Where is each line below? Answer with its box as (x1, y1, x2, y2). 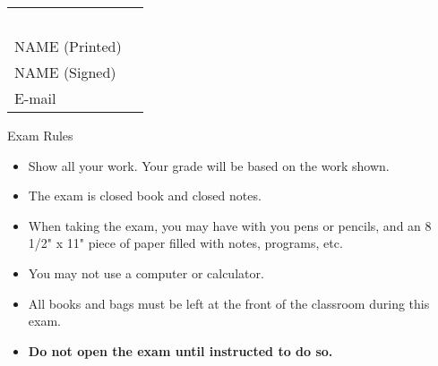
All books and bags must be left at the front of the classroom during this (28, 294, 430, 312)
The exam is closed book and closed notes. (28, 186, 262, 205)
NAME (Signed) (14, 62, 116, 82)
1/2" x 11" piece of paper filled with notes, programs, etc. (28, 234, 343, 252)
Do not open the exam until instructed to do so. (28, 341, 333, 360)
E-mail (14, 88, 56, 108)
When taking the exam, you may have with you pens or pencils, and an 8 (28, 216, 432, 234)
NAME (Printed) (14, 36, 122, 56)
